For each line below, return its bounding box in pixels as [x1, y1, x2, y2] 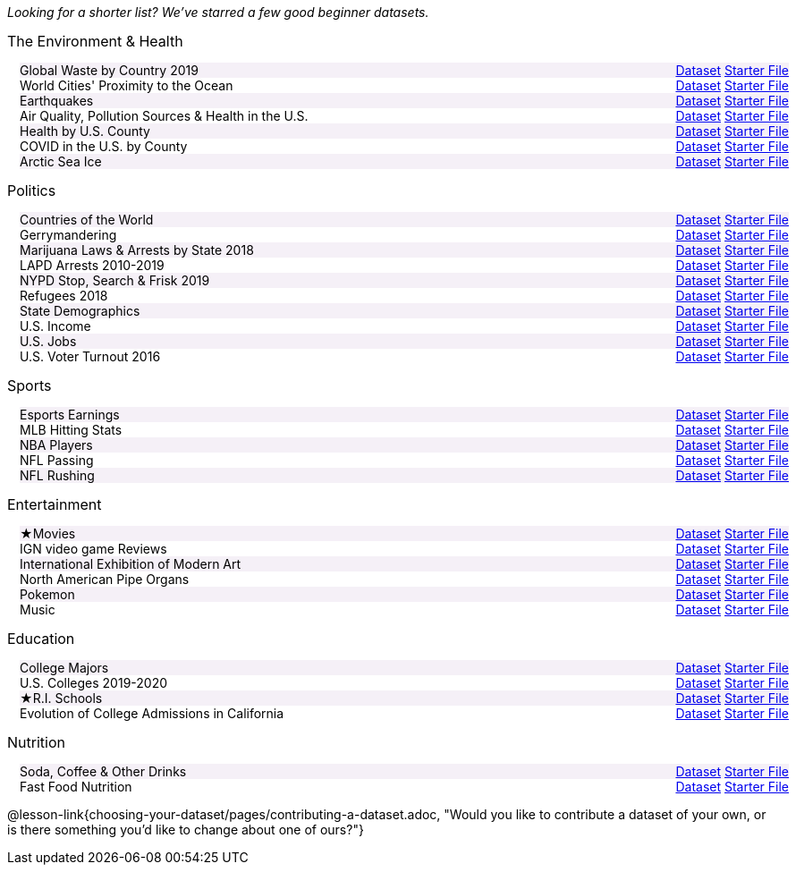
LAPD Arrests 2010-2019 [20, 258, 165, 273]
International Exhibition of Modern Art [20, 556, 241, 571]
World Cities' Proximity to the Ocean [20, 78, 233, 93]
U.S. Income [20, 318, 91, 334]
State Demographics [20, 303, 140, 318]
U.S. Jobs [20, 334, 77, 349]
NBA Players [20, 437, 93, 453]
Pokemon [20, 587, 75, 602]
